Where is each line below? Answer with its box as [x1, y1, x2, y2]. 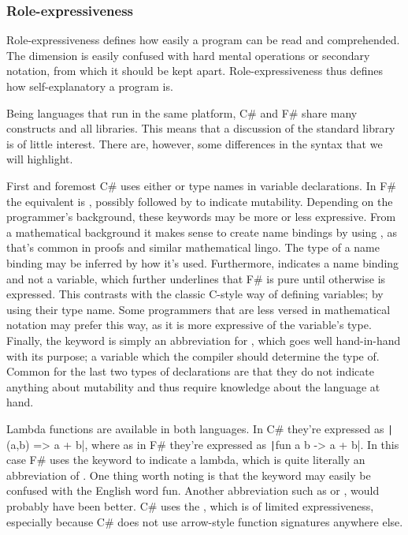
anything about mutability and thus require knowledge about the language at [6, 378, 380, 395]
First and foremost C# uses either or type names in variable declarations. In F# [6, 177, 396, 193]
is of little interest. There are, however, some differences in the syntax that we [6, 135, 383, 152]
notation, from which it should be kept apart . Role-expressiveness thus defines [6, 62, 384, 79]
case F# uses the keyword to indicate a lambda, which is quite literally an [6, 451, 365, 468]
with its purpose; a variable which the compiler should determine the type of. [6, 347, 380, 364]
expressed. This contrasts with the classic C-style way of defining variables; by [6, 286, 384, 302]
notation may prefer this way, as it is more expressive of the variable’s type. [6, 316, 372, 333]
